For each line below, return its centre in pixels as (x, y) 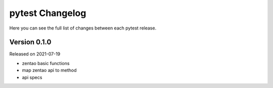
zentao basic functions (46, 63)
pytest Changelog (48, 13)
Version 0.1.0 (30, 42)
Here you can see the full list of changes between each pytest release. (83, 28)
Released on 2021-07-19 (35, 54)
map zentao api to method (49, 70)
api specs (32, 77)
